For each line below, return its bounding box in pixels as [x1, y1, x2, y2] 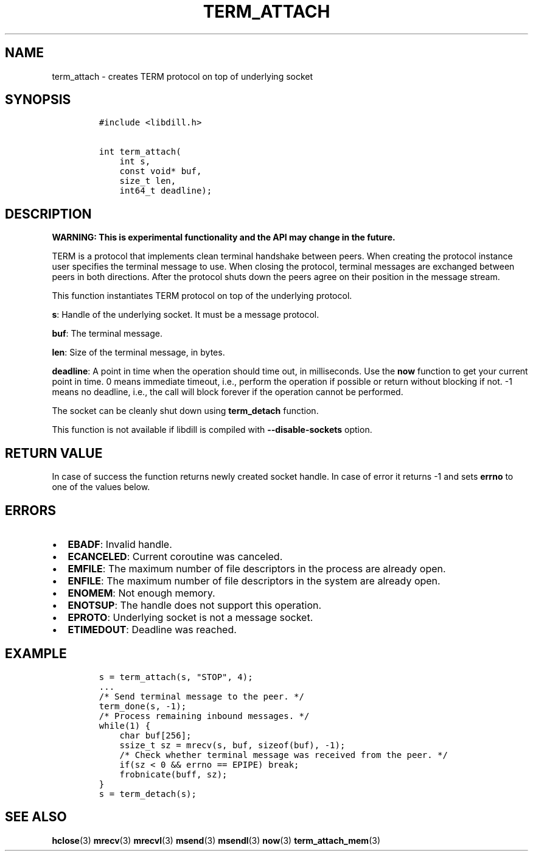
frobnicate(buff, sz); [119, 769, 228, 779]
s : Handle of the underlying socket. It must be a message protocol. [52, 309, 319, 320]
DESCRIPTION [5, 206, 92, 222]
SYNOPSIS [5, 92, 71, 108]
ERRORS [5, 502, 57, 518]
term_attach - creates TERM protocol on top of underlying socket [52, 71, 313, 82]
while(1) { [99, 720, 151, 731]
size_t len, [119, 176, 176, 186]
